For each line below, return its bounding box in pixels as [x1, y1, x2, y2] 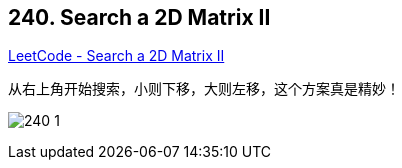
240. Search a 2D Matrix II [8, 5, 271, 30]
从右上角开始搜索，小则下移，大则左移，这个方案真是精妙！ [8, 80, 400, 98]
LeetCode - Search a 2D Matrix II [8, 47, 225, 65]
